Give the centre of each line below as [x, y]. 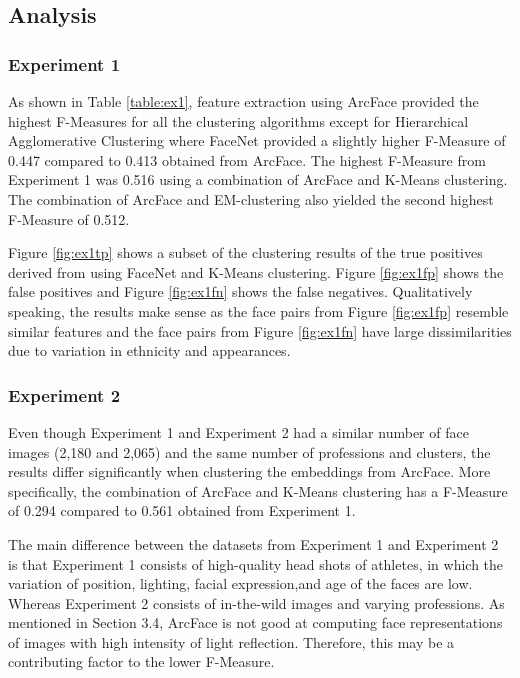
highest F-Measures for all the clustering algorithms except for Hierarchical [238, 120]
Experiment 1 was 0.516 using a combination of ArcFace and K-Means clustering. [258, 179]
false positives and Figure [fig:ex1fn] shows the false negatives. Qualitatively [240, 291]
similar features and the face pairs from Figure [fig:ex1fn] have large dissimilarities [260, 330]
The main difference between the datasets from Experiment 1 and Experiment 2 [253, 543]
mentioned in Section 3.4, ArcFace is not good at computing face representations [255, 622]
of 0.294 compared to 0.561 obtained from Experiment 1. [182, 510]
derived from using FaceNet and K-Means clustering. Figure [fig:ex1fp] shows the [256, 271]
